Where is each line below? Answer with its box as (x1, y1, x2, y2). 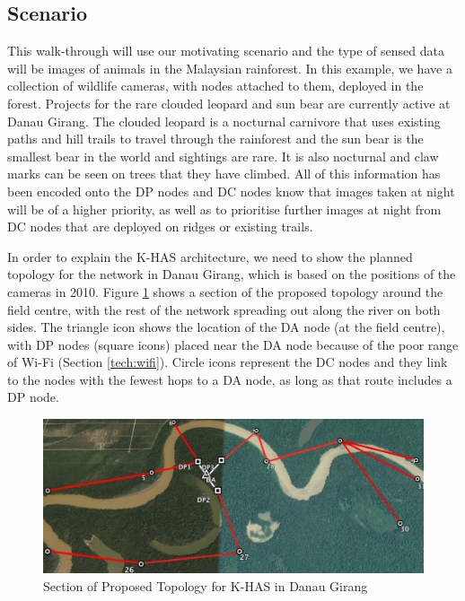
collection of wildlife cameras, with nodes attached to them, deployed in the (7, 76, 424, 95)
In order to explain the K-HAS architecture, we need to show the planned (7, 247, 413, 266)
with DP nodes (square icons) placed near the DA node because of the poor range (7, 335, 459, 353)
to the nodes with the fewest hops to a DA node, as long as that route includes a (7, 370, 452, 388)
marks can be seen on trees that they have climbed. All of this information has (7, 164, 441, 183)
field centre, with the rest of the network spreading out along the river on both (7, 300, 441, 318)
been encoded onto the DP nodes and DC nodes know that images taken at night (7, 181, 455, 200)
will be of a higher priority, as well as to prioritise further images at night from (7, 199, 442, 218)
